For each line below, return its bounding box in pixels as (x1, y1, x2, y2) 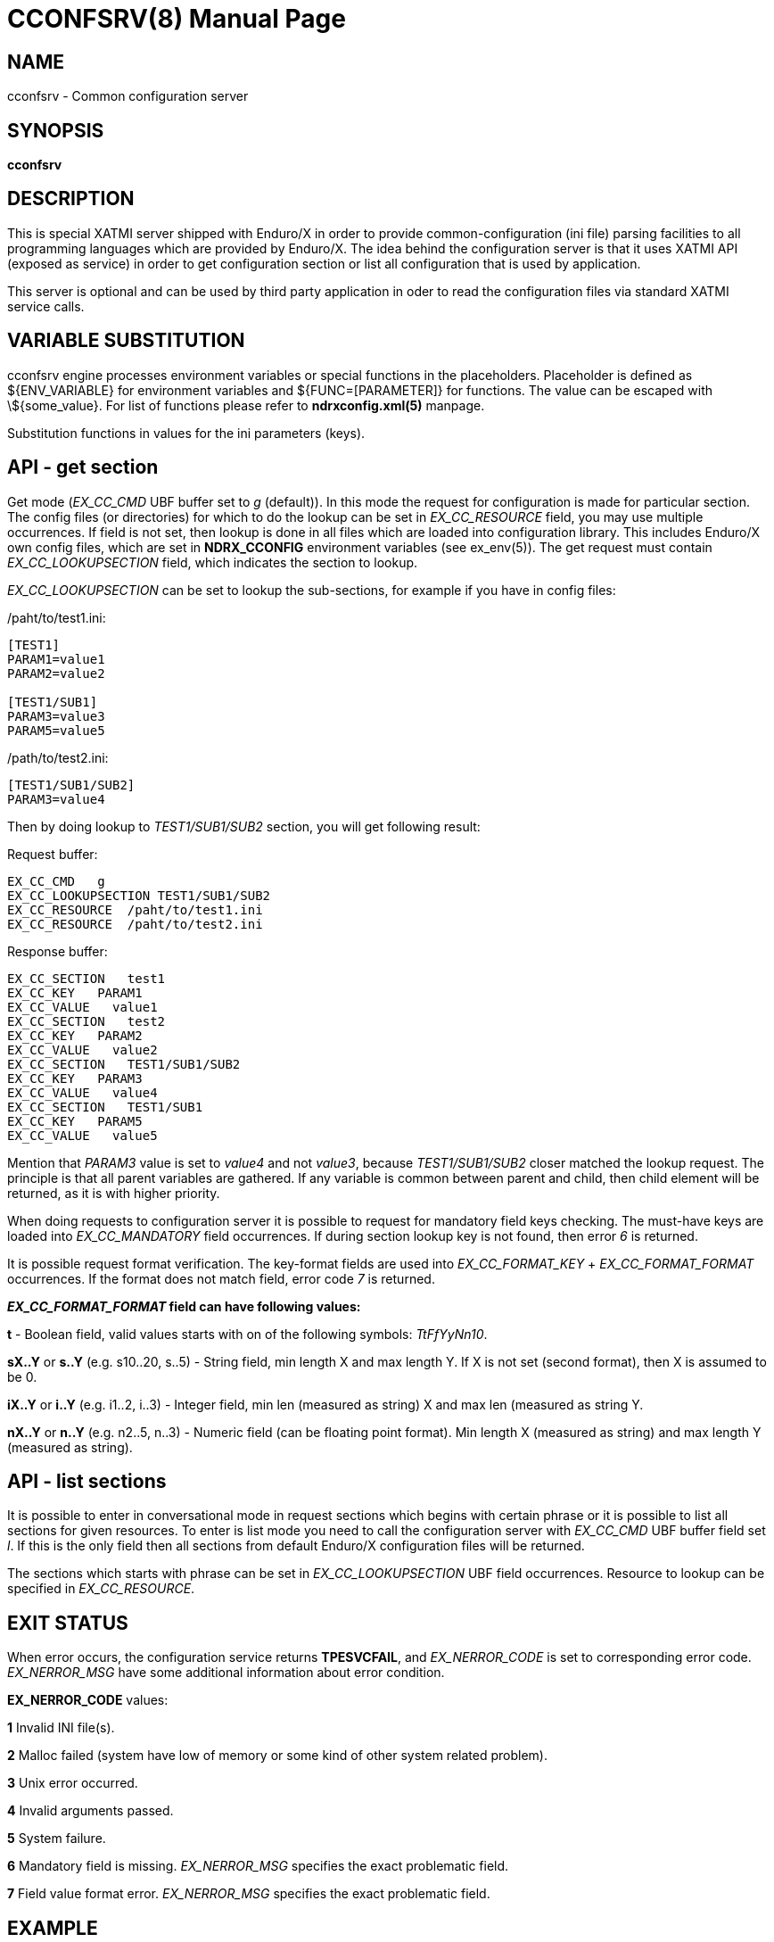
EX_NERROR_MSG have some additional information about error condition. (7, 1665, 445, 1681)
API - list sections (7, 1469, 167, 1492)
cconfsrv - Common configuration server (7, 88, 249, 104)
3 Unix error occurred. (7, 1775, 138, 1791)
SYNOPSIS (7, 119, 104, 142)
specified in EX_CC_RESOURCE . (7, 1581, 195, 1597)
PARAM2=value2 (7, 665, 105, 681)
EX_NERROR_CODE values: (7, 1692, 169, 1708)
